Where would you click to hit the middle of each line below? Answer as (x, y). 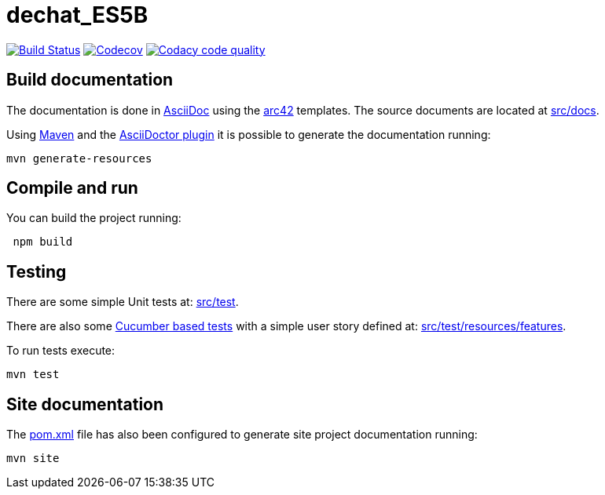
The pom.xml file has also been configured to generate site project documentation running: (242, 435)
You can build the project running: (94, 218)
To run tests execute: (61, 351)
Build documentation (90, 80)
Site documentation (85, 404)
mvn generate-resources (79, 158)
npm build (43, 242)
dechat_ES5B (77, 15)
